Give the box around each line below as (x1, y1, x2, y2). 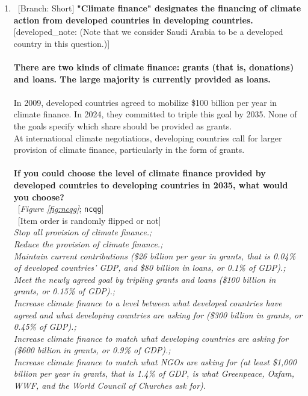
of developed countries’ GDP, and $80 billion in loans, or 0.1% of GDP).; (13, 261, 286, 274)
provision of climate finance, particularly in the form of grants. (13, 143, 245, 156)
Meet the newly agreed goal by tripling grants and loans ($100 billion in (13, 273, 276, 285)
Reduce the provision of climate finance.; (13, 237, 163, 250)
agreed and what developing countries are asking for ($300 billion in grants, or (13, 308, 303, 321)
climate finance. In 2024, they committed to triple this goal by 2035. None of (13, 108, 297, 120)
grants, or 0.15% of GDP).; (13, 285, 115, 297)
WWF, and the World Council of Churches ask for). (13, 379, 206, 392)
